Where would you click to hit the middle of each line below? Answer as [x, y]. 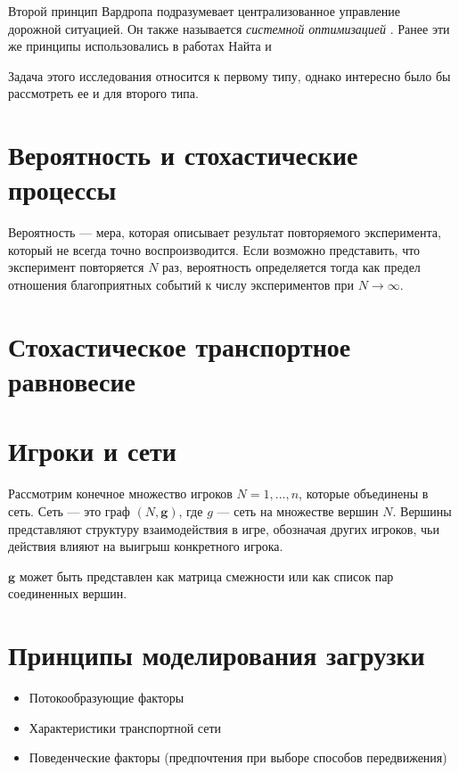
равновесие [72, 381]
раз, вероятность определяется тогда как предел [291, 267]
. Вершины [422, 510]
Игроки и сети [92, 451]
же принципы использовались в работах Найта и [140, 46]
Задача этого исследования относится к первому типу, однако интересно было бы [229, 75]
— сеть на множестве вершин [298, 510]
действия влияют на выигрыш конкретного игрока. [146, 546]
